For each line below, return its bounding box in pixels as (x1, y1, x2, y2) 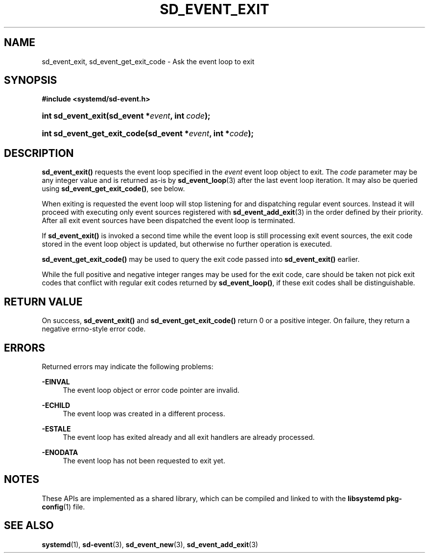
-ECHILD (42, 401, 71, 409)
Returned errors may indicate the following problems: (42, 362, 214, 371)
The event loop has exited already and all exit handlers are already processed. (63, 432, 315, 441)
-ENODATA (42, 448, 78, 456)
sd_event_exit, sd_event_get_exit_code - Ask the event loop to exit (42, 57, 255, 66)
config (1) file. (42, 502, 85, 511)
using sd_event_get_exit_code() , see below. (42, 184, 185, 193)
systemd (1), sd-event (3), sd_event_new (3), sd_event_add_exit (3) (42, 540, 258, 549)
